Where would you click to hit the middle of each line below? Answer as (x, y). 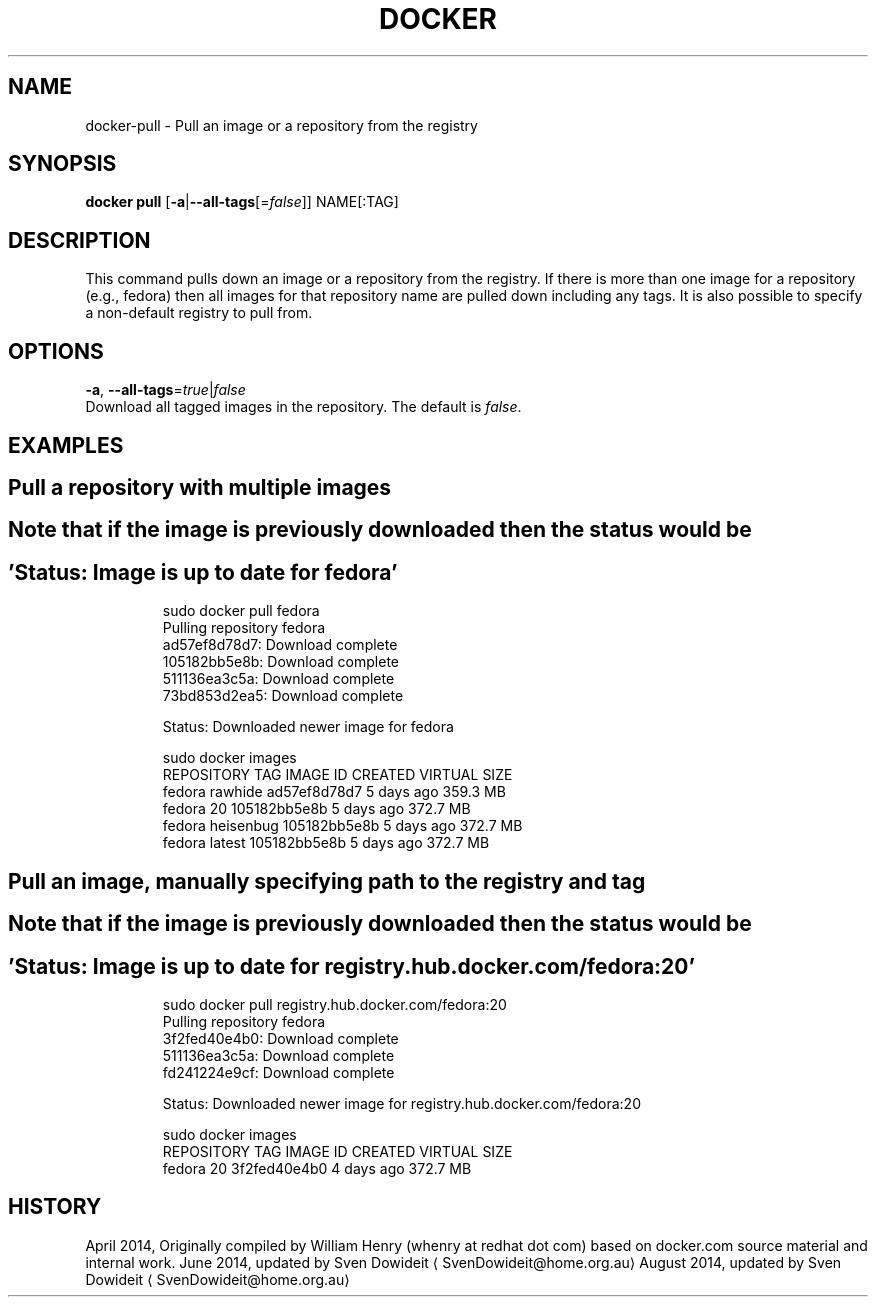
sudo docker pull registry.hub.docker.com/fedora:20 (334, 1004)
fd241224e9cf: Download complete (278, 1072)
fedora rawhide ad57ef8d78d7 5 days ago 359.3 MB (334, 792)
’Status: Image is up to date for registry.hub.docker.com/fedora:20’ (352, 966)
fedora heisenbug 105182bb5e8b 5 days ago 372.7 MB (342, 826)
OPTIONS (56, 351)
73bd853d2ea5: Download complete (283, 696)
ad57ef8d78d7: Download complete (280, 645)
